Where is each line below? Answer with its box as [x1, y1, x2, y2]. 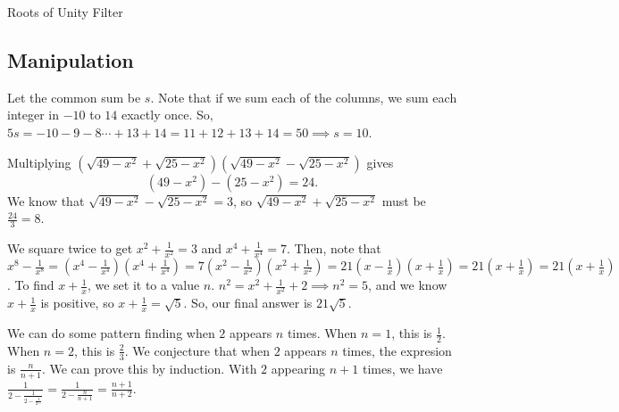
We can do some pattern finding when [7, 324, 215, 342]
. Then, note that [286, 239, 381, 257]
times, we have [362, 358, 443, 377]
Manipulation [7, 45, 134, 73]
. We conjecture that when [124, 341, 270, 359]
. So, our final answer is [183, 293, 313, 312]
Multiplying [7, 152, 71, 171]
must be [381, 191, 426, 210]
